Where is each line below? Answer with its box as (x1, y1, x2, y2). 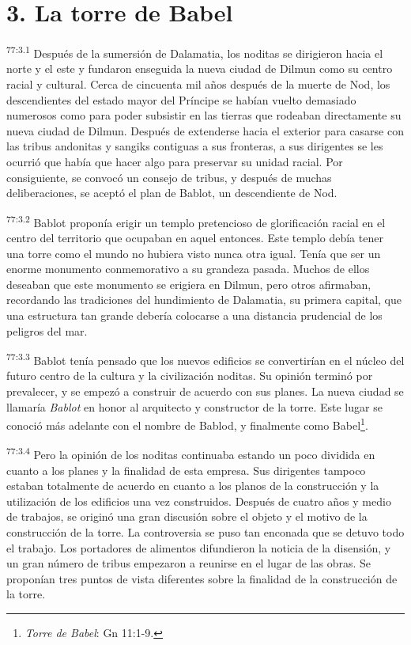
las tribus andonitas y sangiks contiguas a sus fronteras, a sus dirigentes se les (6, 138, 383, 154)
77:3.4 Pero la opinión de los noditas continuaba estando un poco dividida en (6, 444, 375, 463)
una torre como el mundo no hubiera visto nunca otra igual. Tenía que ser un (6, 245, 381, 261)
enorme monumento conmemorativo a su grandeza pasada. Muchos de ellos (6, 260, 370, 277)
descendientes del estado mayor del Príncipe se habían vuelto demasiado (6, 91, 356, 108)
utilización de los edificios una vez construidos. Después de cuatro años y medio (6, 492, 391, 509)
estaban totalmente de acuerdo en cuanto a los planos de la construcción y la (6, 477, 379, 494)
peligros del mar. (6, 322, 88, 339)
